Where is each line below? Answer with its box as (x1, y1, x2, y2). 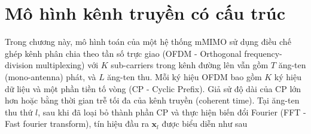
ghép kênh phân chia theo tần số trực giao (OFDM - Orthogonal (5, 47, 242, 59)
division (5, 59, 33, 71)
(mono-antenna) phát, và (5, 70, 96, 83)
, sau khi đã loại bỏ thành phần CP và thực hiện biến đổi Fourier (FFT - (38, 105, 306, 118)
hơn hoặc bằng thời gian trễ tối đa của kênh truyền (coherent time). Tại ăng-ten (5, 94, 300, 106)
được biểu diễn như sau (161, 117, 248, 130)
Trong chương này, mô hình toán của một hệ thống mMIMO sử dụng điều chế (5, 35, 291, 48)
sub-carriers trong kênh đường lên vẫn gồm (111, 59, 269, 71)
